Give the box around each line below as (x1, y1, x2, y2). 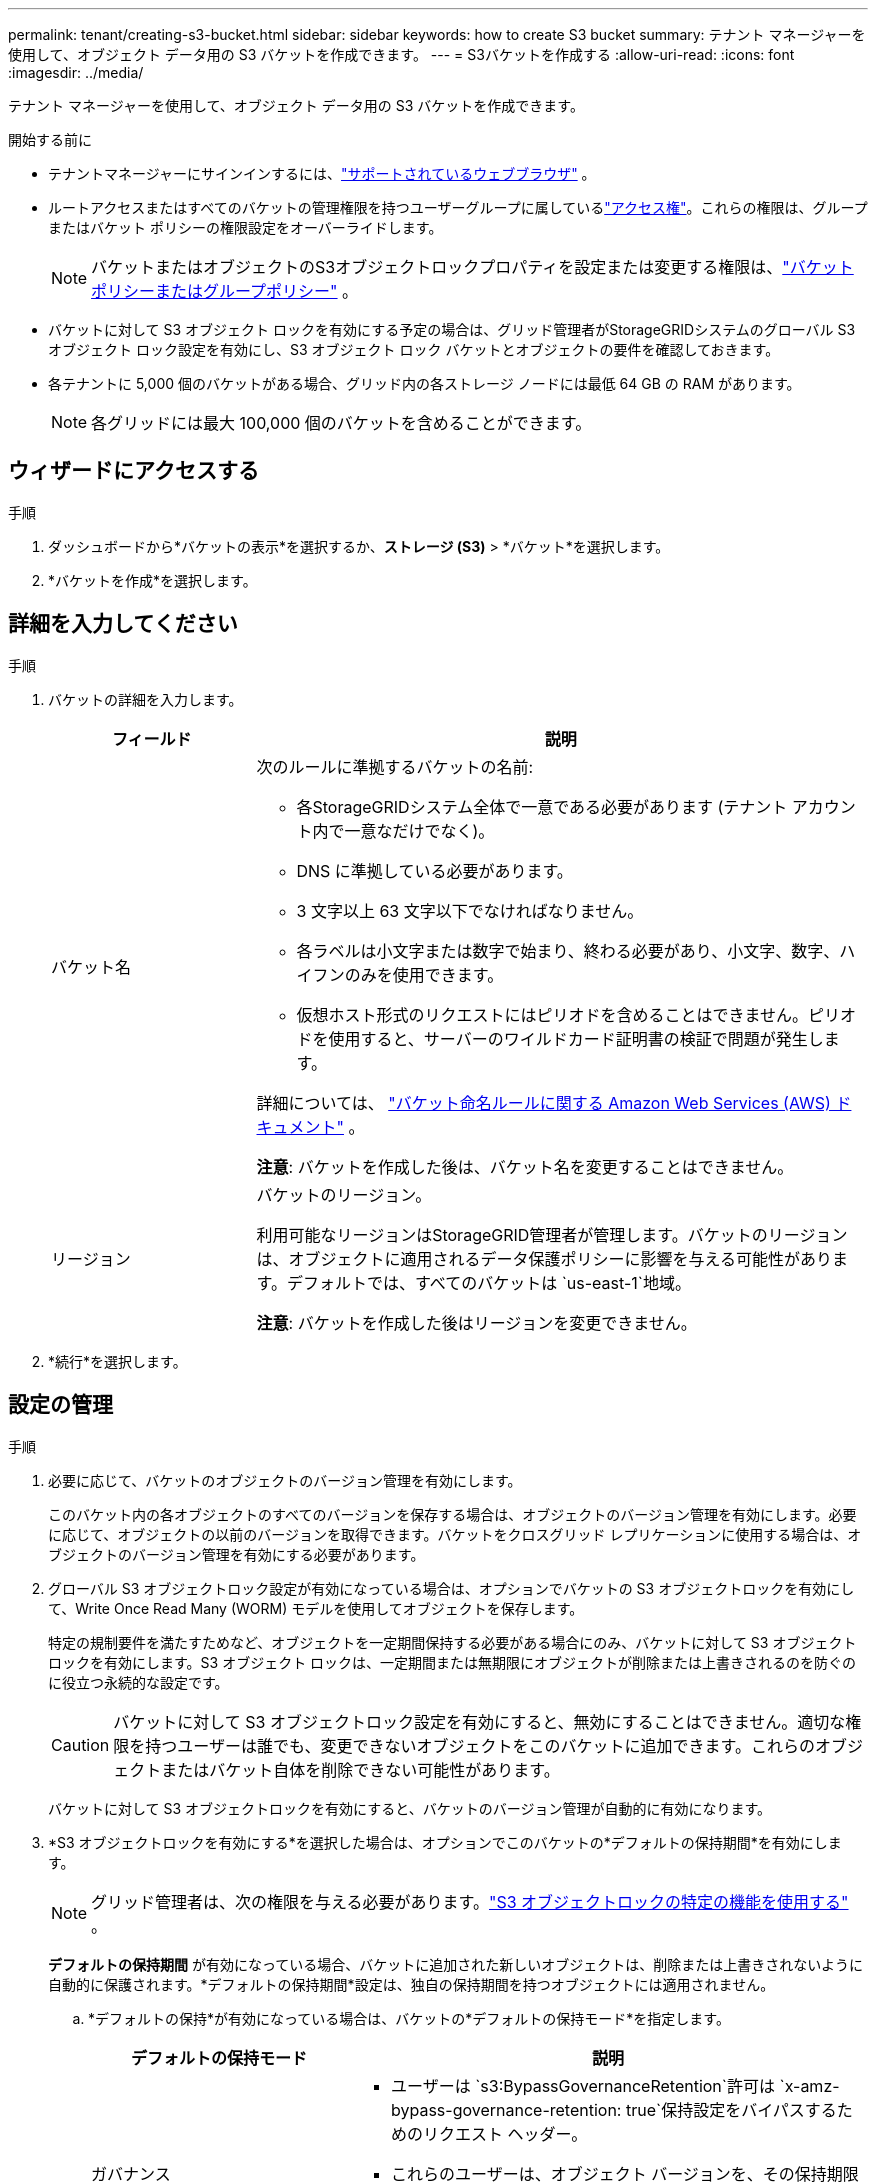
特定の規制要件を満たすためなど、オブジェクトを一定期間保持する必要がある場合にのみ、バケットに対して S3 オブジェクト (48, 1633, 857, 1651)
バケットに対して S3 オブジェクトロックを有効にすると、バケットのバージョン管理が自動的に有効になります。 (48, 1799, 771, 1817)
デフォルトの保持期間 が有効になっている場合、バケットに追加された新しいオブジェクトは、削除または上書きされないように (48, 1955, 863, 1973)
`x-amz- (779, 2075, 840, 2096)
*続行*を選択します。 (48, 1352, 187, 1370)
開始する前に (8, 131, 92, 148)
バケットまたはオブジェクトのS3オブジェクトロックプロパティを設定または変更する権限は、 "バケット (91, 257, 854, 277)
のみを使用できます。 (344, 964, 504, 985)
